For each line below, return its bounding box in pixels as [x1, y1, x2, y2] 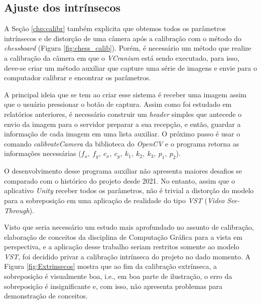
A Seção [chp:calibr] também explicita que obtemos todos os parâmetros [4, 23, 226, 34]
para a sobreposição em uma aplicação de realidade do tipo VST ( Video [4, 195, 225, 205]
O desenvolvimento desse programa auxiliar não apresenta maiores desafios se [4, 166, 242, 176]
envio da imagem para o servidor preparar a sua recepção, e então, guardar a [4, 118, 241, 129]
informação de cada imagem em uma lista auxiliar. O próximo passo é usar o [4, 128, 240, 139]
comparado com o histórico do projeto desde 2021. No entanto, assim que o [4, 175, 235, 186]
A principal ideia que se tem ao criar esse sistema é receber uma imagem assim [4, 89, 247, 99]
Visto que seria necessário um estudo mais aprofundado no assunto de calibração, [4, 222, 254, 232]
